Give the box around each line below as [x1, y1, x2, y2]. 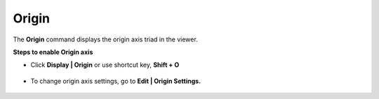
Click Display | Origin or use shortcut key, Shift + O [30, 60, 180, 70]
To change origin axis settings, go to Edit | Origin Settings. [30, 77, 201, 85]
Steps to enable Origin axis [13, 48, 93, 56]
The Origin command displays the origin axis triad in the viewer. [13, 35, 198, 44]
